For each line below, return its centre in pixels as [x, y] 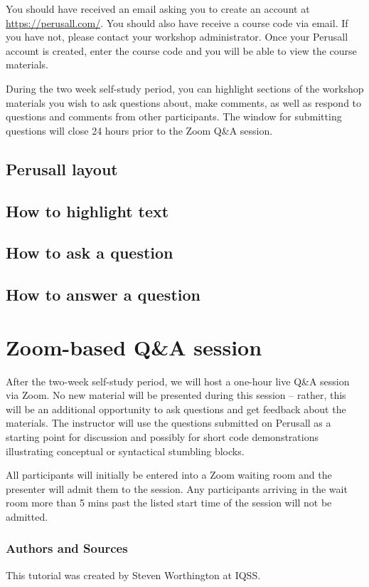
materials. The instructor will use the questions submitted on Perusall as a [169, 423]
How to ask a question [90, 253]
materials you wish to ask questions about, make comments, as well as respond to [184, 102]
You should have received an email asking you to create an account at [158, 9]
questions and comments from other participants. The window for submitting [174, 116]
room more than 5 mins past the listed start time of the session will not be [169, 503]
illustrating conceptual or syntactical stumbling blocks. [125, 451]
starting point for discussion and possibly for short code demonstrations [162, 436]
